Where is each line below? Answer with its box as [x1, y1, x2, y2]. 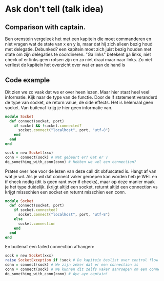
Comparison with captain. [5, 23, 86, 31]
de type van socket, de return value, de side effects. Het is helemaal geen [5, 99, 154, 105]
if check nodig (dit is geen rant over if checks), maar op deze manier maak [5, 179, 155, 185]
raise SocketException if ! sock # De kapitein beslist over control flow [5, 258, 159, 263]
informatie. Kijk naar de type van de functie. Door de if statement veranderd [5, 94, 158, 100]
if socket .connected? [14, 208, 58, 212]
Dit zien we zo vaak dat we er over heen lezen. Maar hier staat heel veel [5, 89, 150, 95]
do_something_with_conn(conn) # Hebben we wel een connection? [5, 159, 137, 164]
